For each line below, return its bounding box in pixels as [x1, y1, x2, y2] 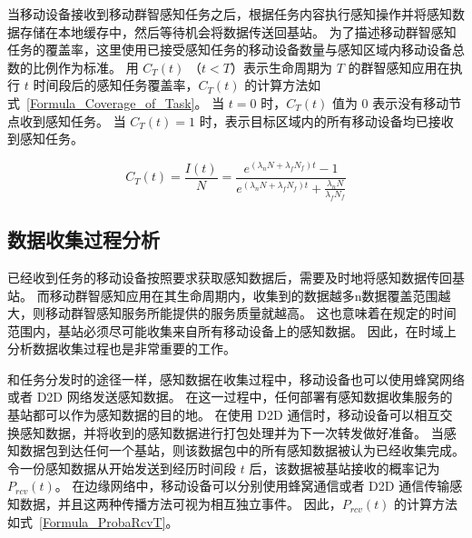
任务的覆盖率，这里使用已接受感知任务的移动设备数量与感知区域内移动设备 [7, 40, 452, 59]
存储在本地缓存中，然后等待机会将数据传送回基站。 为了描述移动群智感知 [19, 22, 457, 41]
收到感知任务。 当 [19, 111, 126, 130]
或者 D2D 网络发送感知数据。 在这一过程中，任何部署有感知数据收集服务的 [7, 387, 453, 406]
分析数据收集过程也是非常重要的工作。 [7, 339, 236, 358]
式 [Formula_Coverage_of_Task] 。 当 [7, 93, 225, 112]
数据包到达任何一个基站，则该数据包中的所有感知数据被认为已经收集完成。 [19, 441, 465, 460]
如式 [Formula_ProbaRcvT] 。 [7, 512, 179, 531]
